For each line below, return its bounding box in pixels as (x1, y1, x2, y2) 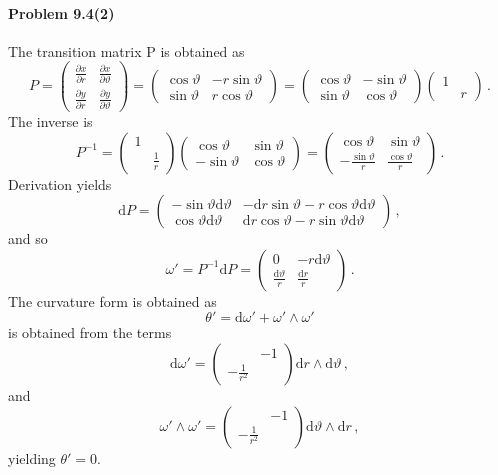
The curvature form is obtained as (8, 290, 217, 311)
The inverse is (8, 110, 93, 131)
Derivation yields (8, 173, 112, 194)
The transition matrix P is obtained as (8, 40, 245, 61)
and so (8, 228, 48, 249)
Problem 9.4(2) (8, 2, 115, 23)
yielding (8, 447, 56, 468)
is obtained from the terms (8, 322, 172, 343)
